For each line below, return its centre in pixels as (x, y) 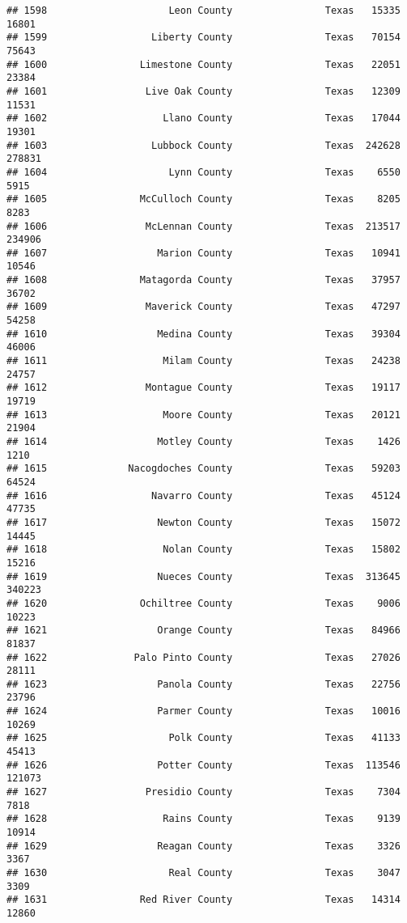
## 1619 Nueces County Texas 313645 (203, 576)
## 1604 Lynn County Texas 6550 (203, 172)
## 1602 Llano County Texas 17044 (203, 119)
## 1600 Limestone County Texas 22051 (203, 64)
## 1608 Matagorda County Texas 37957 (203, 280)
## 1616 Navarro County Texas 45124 (203, 495)
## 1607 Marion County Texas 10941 (203, 253)
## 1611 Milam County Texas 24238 (203, 361)
